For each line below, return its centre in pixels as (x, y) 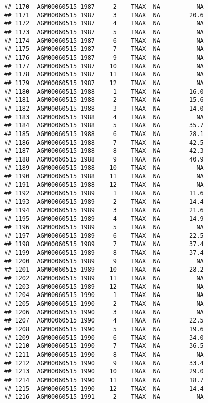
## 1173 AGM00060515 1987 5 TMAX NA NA (104, 32)
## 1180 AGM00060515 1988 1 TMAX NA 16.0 (104, 91)
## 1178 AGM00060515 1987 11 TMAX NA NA (104, 75)
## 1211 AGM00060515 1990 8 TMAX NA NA (104, 354)
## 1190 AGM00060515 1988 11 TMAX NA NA (104, 177)
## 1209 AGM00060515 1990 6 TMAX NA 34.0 (104, 338)
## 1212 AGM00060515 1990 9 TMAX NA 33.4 (104, 363)
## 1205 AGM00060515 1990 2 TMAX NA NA (104, 303)
